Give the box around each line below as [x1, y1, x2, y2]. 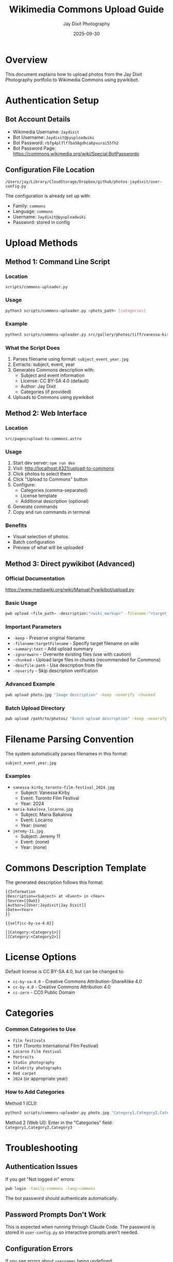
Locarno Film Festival [12, 1049, 62, 1055]
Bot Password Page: [12, 145, 56, 151]
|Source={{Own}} [5, 898, 40, 903]
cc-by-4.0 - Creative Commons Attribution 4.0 [12, 984, 111, 990]
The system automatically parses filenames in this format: [5, 750, 128, 757]
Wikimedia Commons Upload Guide [9, 4, 164, 15]
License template [20, 493, 58, 499]
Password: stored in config [12, 219, 70, 225]
